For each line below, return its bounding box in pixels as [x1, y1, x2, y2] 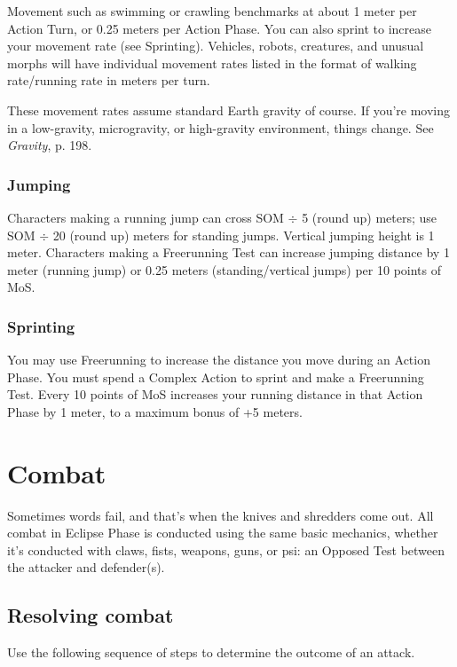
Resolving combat [7, 601, 174, 629]
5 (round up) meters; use [302, 208, 437, 226]
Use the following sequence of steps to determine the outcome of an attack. [7, 643, 415, 662]
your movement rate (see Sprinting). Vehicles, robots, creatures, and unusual [7, 36, 424, 55]
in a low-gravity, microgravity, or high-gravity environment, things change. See [7, 118, 434, 137]
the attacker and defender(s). [7, 558, 165, 577]
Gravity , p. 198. [7, 136, 92, 154]
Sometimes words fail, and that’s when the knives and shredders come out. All [7, 506, 434, 524]
